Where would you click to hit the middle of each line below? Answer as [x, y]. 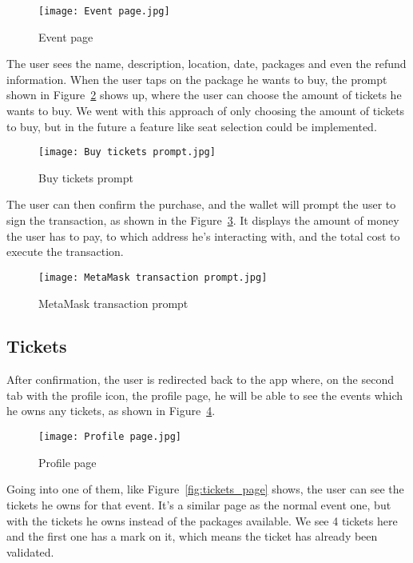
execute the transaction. [65, 252]
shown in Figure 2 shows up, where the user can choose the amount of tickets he [204, 95]
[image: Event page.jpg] [104, 11]
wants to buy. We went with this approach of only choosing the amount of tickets [206, 111]
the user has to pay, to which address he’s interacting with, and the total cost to [203, 236]
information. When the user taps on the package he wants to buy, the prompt [197, 79]
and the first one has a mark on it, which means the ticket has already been [192, 536]
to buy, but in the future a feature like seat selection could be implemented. [192, 126]
